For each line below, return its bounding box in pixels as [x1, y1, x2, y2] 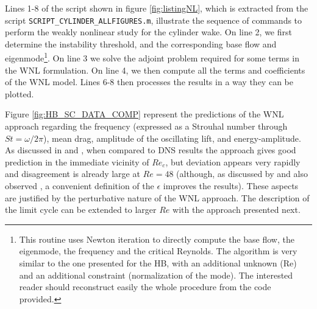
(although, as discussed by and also [176, 167, 308, 180]
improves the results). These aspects [163, 179, 299, 192]
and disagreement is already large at [5, 167, 140, 180]
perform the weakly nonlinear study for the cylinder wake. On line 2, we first [5, 26, 292, 38]
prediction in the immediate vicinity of [5, 155, 149, 168]
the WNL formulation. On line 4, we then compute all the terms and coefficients [5, 63, 305, 76]
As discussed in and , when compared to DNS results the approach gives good [5, 144, 296, 156]
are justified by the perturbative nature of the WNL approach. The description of [5, 191, 310, 204]
